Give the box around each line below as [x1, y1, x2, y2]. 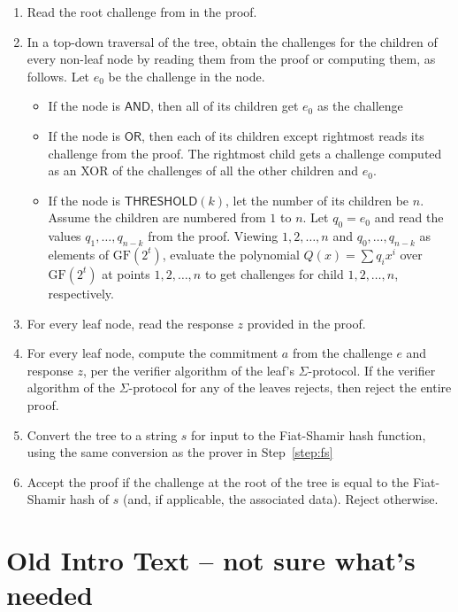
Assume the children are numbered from [48, 208, 266, 227]
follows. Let [27, 66, 90, 85]
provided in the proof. [247, 314, 366, 332]
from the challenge [292, 344, 393, 362]
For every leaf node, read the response [27, 314, 233, 332]
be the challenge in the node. [108, 66, 265, 85]
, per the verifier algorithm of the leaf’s [82, 360, 294, 379]
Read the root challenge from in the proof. [27, 3, 257, 20]
